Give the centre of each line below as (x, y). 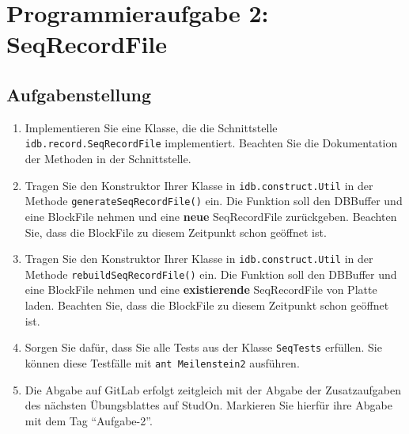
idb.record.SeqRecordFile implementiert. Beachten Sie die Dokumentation (211, 143)
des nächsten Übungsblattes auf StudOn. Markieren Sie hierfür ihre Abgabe (208, 405)
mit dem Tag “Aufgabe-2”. (89, 420)
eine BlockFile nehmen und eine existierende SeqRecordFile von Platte (201, 289)
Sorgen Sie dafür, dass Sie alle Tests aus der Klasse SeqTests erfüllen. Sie (203, 347)
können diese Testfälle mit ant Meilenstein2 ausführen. (162, 362)
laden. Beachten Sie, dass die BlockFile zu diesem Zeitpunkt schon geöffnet (207, 305)
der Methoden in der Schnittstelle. (108, 159)
